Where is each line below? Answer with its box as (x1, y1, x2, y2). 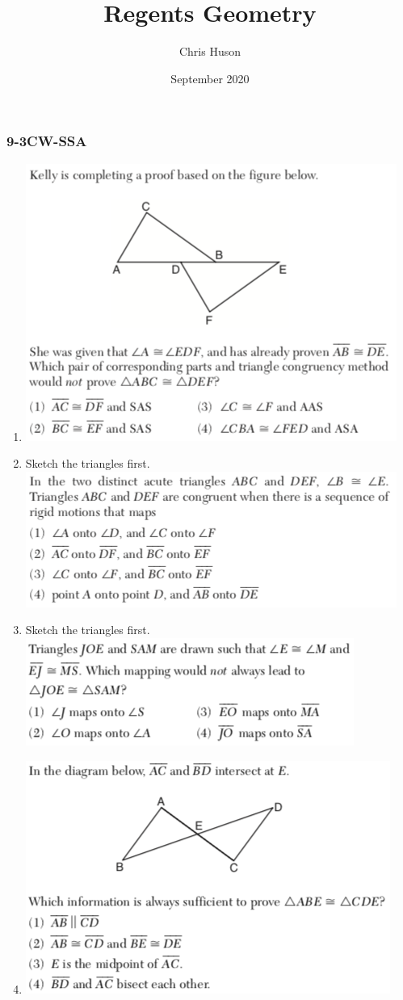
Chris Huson (178, 43, 241, 60)
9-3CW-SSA (6, 131, 87, 151)
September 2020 (170, 69, 250, 86)
